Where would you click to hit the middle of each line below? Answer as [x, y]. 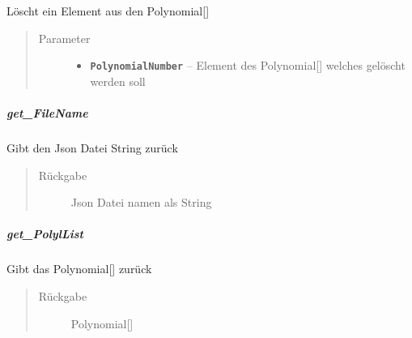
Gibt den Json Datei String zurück [92, 148]
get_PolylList [45, 234]
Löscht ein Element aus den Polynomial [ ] [108, 11]
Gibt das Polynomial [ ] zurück [79, 269]
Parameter [64, 38]
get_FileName [47, 113]
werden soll [118, 81]
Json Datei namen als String [141, 202]
